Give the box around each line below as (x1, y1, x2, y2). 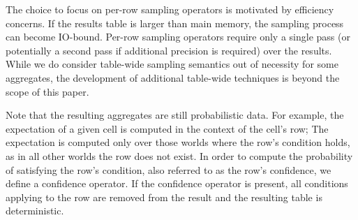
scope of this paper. (6, 84, 89, 98)
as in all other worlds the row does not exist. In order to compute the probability (6, 148, 353, 163)
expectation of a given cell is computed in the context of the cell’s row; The (6, 121, 329, 135)
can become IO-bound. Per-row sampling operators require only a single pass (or (6, 29, 350, 44)
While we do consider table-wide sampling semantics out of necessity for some (6, 57, 338, 71)
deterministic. (6, 203, 64, 218)
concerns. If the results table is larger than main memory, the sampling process (6, 15, 344, 30)
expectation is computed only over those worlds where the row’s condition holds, (6, 135, 350, 149)
